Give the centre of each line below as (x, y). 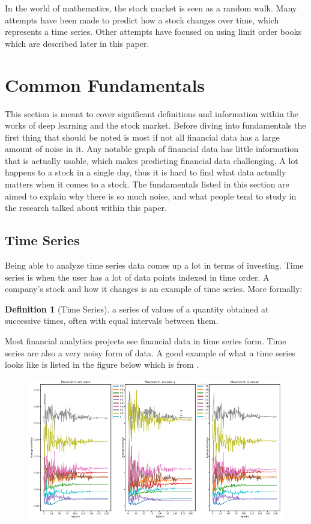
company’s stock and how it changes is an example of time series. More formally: (154, 289)
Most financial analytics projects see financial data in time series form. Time (146, 341)
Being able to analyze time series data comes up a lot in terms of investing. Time (154, 265)
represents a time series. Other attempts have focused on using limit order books (153, 32)
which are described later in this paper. (77, 43)
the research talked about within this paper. (86, 208)
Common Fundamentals (105, 84)
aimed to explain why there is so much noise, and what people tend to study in (151, 196)
